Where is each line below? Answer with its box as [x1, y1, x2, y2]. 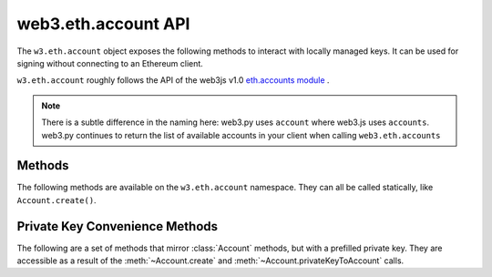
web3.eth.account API [16, 14, 190, 34]
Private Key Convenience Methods [16, 219, 219, 234]
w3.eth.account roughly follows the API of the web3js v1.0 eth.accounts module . [16, 75, 330, 86]
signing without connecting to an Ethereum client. [16, 57, 204, 68]
